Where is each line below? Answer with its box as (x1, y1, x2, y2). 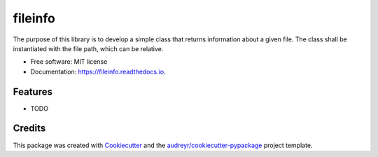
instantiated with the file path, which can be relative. (13, 44, 164, 53)
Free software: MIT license (30, 57, 108, 66)
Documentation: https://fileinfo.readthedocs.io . (30, 67, 166, 76)
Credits (13, 123, 46, 135)
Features (13, 86, 52, 97)
